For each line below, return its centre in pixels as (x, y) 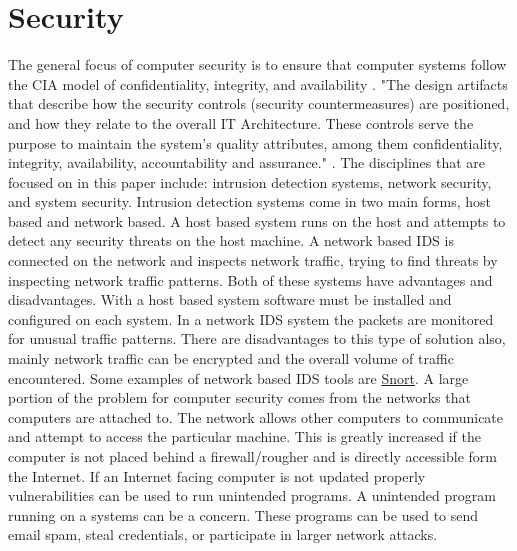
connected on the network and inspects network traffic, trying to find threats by (253, 260)
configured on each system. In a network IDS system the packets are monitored (251, 318)
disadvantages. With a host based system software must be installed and (230, 299)
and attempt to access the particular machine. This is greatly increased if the (245, 436)
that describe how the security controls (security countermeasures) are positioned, (259, 103)
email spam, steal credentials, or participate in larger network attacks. (223, 534)
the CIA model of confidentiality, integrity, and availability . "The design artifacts (258, 83)
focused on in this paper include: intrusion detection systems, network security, (250, 181)
